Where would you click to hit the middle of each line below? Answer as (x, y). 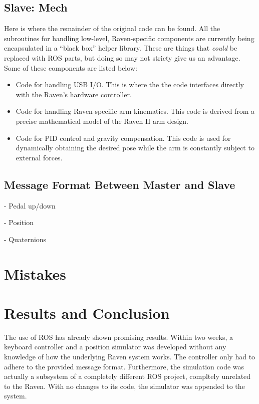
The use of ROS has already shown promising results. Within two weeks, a (118, 337)
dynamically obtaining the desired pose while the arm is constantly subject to (135, 148)
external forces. (39, 157)
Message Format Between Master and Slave (120, 184)
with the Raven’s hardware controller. (74, 94)
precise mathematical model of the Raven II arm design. (102, 121)
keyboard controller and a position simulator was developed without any (115, 347)
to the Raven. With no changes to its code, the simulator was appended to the (124, 386)
